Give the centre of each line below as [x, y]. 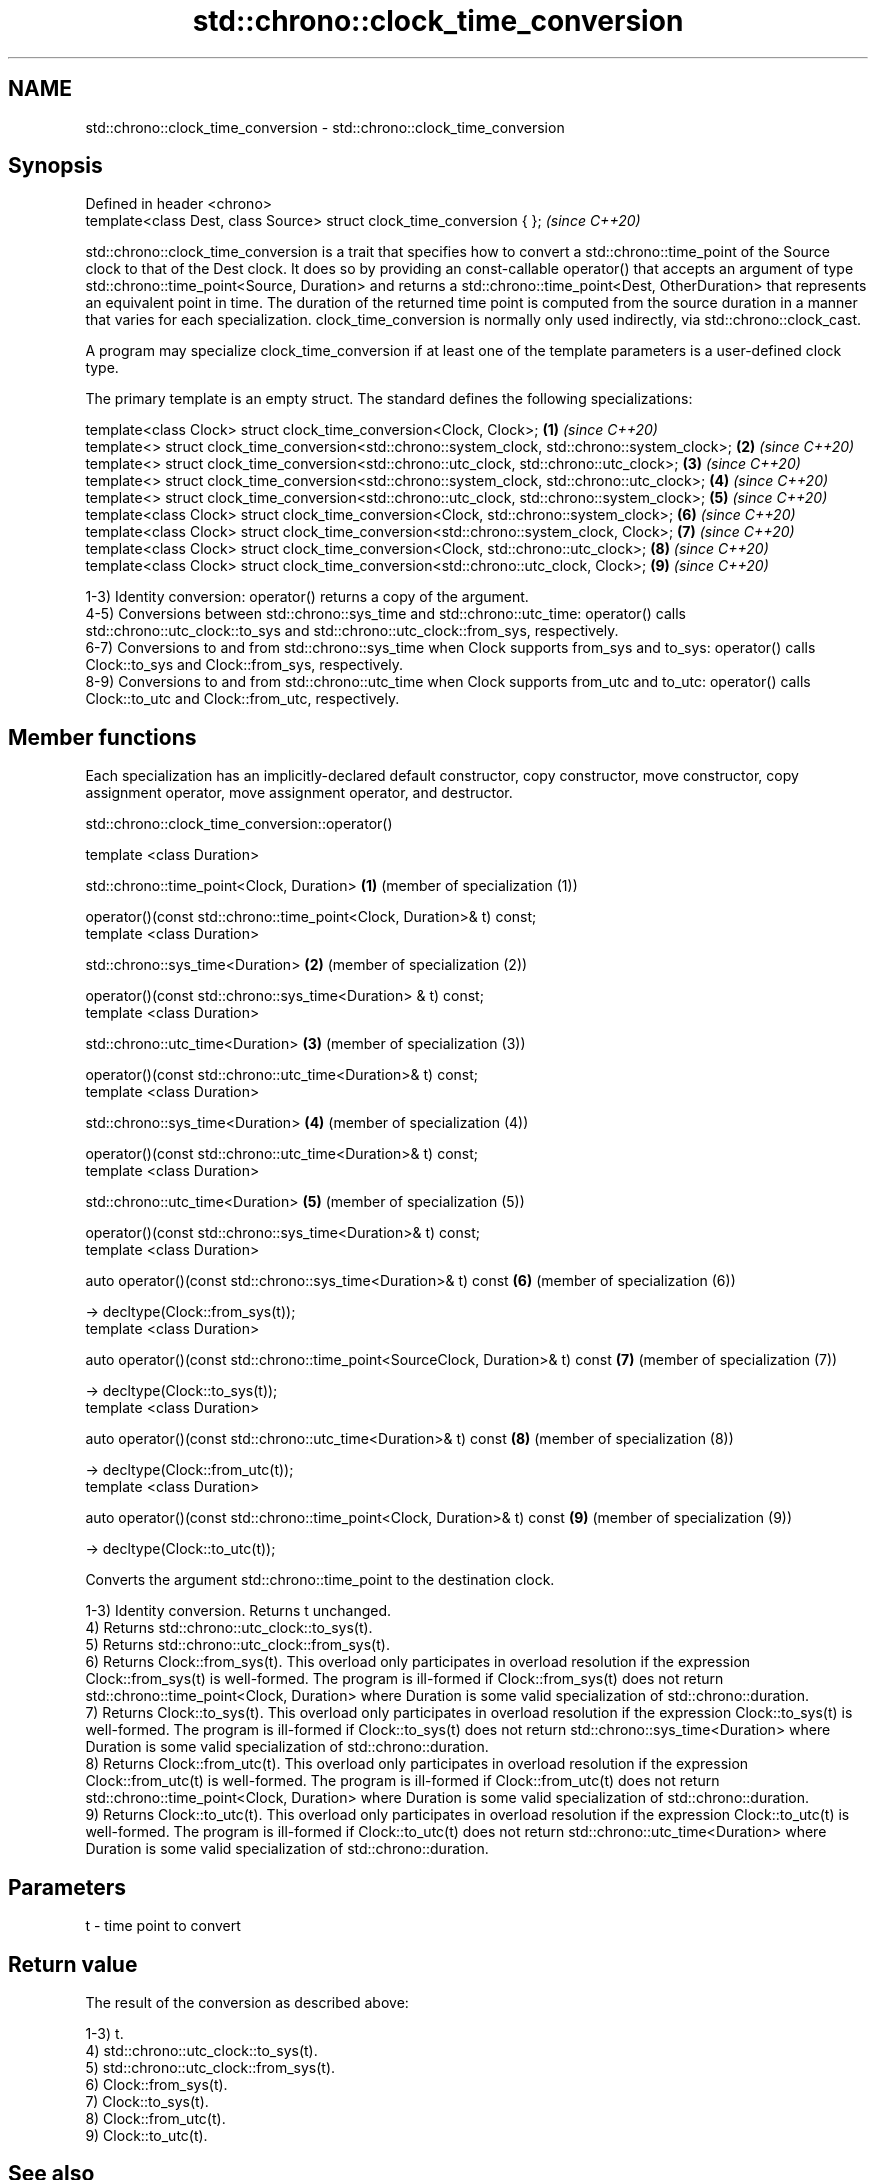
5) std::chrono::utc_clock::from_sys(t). [210, 2067]
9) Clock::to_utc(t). [146, 2135]
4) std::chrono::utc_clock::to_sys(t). [201, 2050]
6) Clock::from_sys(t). [156, 2084]
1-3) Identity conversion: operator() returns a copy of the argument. [307, 597]
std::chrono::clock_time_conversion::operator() [239, 824]
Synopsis [55, 166]
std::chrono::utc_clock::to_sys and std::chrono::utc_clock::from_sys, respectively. [352, 631]
